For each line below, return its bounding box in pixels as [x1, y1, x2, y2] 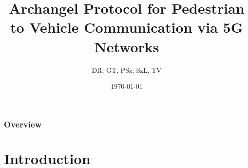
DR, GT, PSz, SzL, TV [92, 64, 162, 75]
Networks [94, 36, 159, 56]
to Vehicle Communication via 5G [10, 17, 243, 37]
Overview [4, 118, 42, 130]
